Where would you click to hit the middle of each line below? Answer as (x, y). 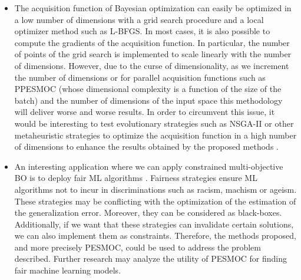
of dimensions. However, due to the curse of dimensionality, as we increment (152, 65)
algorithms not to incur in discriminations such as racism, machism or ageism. (156, 189)
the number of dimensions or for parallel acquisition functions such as (140, 77)
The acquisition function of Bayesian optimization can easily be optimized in (153, 8)
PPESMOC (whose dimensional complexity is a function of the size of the (148, 89)
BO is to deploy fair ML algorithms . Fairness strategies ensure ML (136, 178)
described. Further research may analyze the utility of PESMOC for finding (151, 258)
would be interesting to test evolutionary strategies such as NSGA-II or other (154, 123)
